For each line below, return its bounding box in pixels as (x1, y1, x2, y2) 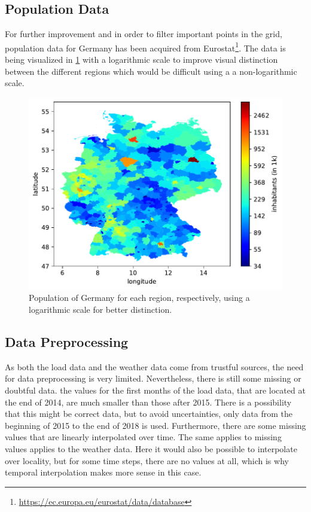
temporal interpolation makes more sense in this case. (5, 466, 202, 479)
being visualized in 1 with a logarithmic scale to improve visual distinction (5, 53, 278, 66)
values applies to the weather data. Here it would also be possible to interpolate (5, 442, 297, 455)
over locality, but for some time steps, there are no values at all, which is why (5, 454, 289, 467)
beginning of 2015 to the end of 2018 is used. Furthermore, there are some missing (5, 419, 306, 431)
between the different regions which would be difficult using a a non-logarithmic (5, 65, 297, 77)
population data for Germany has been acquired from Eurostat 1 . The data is (5, 39, 286, 54)
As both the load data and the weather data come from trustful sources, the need (5, 360, 304, 373)
